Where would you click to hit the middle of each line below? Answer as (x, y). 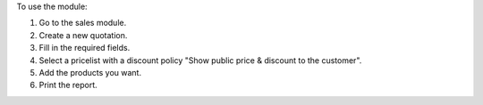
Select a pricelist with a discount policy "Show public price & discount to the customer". (200, 60)
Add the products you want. (90, 72)
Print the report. (68, 85)
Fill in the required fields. (85, 48)
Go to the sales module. (83, 23)
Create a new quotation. (83, 35)
